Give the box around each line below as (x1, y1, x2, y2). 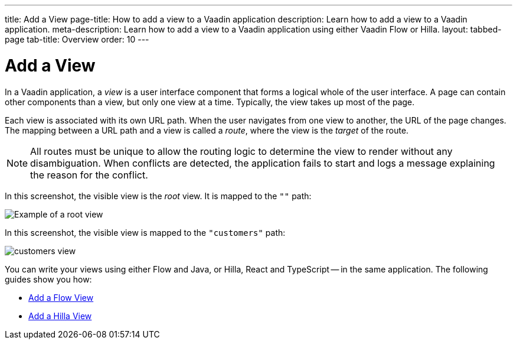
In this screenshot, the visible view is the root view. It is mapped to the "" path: (5, 190, 312, 201)
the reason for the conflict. (30, 168, 148, 181)
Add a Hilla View (28, 310, 92, 321)
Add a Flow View (28, 292, 94, 303)
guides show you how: (5, 274, 92, 284)
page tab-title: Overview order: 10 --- (5, 34, 149, 44)
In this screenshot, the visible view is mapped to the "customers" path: (5, 227, 286, 238)
